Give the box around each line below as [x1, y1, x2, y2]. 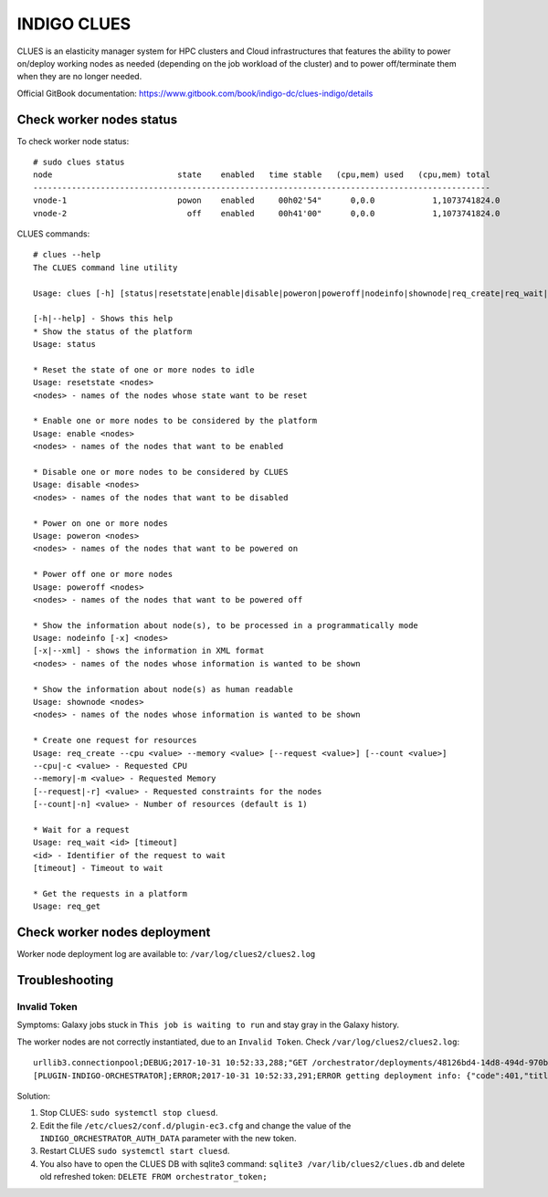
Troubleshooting [16, 972, 114, 988]
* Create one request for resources [33, 735, 197, 746]
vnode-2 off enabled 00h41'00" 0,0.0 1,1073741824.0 [33, 208, 501, 218]
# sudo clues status [33, 157, 125, 168]
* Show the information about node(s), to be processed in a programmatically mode [33, 620, 419, 630]
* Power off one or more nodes [33, 569, 174, 580]
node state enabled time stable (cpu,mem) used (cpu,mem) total [33, 170, 490, 180]
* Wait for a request [33, 824, 130, 835]
